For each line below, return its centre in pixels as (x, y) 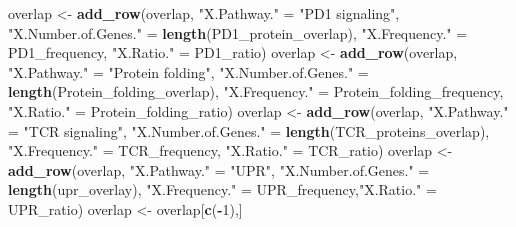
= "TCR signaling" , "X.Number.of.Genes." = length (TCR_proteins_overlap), (249, 130)
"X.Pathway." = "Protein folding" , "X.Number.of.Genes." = (188, 71)
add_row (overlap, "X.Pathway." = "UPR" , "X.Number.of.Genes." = (219, 169)
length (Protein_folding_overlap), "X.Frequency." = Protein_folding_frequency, (256, 91)
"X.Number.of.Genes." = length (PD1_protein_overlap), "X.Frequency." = (238, 32)
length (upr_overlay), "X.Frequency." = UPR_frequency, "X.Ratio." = (222, 189)
